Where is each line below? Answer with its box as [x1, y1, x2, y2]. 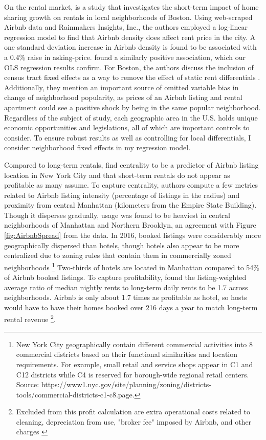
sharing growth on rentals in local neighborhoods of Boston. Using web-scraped [4, 11, 253, 22]
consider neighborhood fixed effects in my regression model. [4, 142, 191, 153]
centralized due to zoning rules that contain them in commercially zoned [4, 250, 231, 261]
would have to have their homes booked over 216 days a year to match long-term [4, 302, 258, 312]
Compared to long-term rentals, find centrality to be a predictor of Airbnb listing [4, 159, 259, 170]
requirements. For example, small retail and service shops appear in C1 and [16, 358, 253, 369]
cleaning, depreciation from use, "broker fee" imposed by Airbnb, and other [16, 416, 252, 427]
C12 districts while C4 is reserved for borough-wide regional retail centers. [16, 369, 249, 379]
